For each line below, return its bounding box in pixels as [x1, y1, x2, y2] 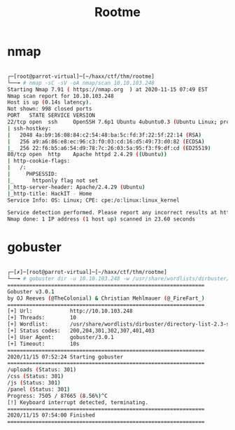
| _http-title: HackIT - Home [7, 190, 92, 197]
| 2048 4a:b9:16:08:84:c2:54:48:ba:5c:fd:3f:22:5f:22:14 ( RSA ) [7, 131, 201, 139]
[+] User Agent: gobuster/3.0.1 [7, 333, 114, 340]
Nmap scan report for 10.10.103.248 [7, 92, 114, 99]
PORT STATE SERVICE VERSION [7, 112, 96, 119]
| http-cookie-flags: [7, 158, 71, 165]
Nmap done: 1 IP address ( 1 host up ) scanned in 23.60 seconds [7, 216, 196, 223]
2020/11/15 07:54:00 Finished [7, 412, 96, 419]
